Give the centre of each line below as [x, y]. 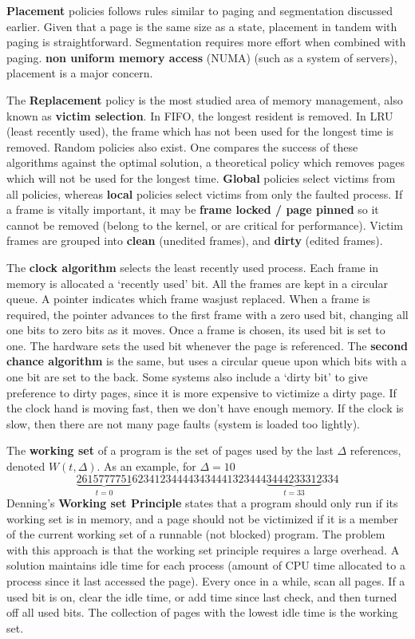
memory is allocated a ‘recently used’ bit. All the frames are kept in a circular [197, 283]
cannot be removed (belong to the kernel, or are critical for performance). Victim [205, 225]
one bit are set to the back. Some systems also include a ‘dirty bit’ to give [187, 377]
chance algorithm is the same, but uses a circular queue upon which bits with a [207, 361]
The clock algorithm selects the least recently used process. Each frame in [193, 267]
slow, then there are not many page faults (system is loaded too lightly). [184, 423]
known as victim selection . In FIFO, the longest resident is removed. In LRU [200, 115]
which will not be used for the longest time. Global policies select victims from [201, 177]
